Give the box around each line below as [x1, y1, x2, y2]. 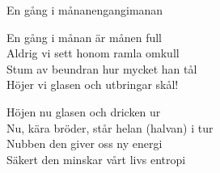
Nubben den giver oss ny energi [6, 135, 163, 152]
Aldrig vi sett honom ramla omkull [6, 44, 180, 61]
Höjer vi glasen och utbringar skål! [6, 76, 179, 93]
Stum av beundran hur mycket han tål [6, 60, 197, 77]
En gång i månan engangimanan [6, 2, 163, 18]
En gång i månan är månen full [6, 28, 162, 45]
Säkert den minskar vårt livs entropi [6, 150, 186, 167]
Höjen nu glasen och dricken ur [6, 103, 161, 120]
